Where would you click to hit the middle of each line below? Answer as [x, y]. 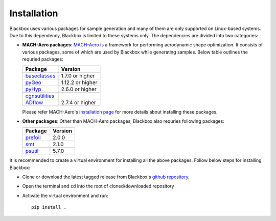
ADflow [34, 102]
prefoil [33, 137]
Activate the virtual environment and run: [65, 196]
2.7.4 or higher [79, 102]
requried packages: [43, 59]
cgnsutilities [40, 96]
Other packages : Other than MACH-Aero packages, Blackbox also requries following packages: [123, 121]
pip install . [49, 207]
